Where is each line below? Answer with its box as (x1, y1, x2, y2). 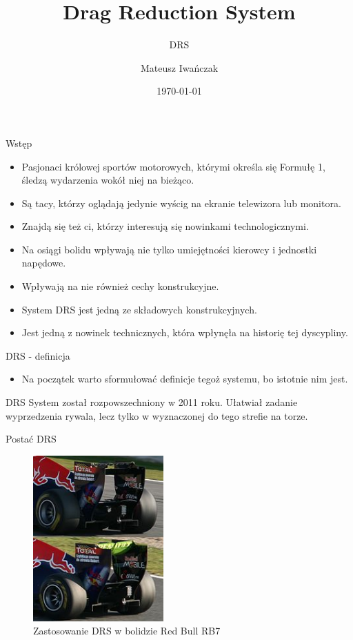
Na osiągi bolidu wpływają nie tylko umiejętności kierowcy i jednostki (21, 242, 317, 256)
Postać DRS (6, 431, 57, 446)
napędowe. (21, 255, 66, 270)
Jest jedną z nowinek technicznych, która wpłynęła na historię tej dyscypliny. (21, 325, 348, 340)
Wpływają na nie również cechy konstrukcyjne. (21, 279, 219, 293)
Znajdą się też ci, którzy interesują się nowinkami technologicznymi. (21, 219, 309, 233)
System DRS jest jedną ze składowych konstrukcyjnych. (21, 302, 257, 316)
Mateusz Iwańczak (140, 60, 219, 75)
